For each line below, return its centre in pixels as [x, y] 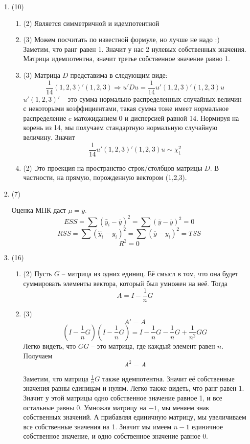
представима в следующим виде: [119, 75]
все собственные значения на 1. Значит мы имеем [97, 426]
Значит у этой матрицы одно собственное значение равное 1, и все [123, 398]
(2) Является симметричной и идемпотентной [91, 23]
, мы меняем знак [183, 407]
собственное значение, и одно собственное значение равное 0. [116, 436]
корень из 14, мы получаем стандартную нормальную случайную [120, 127]
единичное [207, 426]
